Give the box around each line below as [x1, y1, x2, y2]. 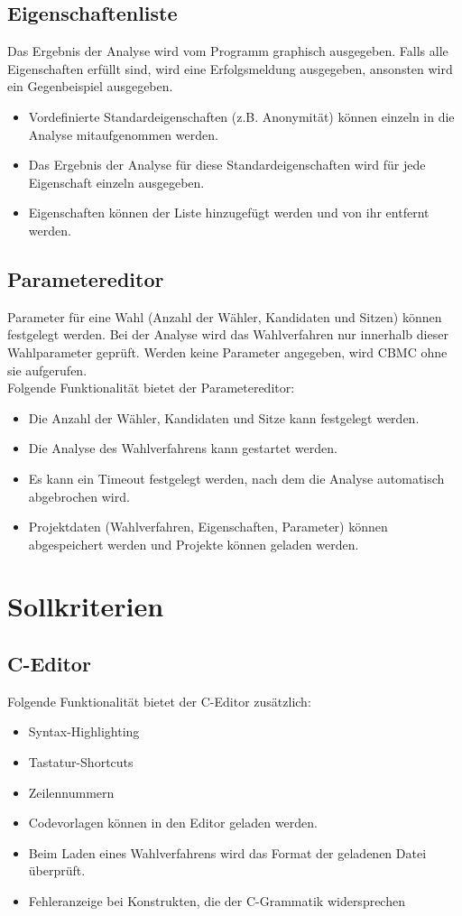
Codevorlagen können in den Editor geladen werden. [28, 813, 318, 832]
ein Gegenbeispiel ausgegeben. [7, 77, 173, 96]
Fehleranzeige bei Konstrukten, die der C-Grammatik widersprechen [28, 892, 405, 911]
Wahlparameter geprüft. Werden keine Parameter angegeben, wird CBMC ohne [7, 342, 448, 361]
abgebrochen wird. [28, 486, 130, 505]
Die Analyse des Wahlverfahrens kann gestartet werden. [28, 439, 337, 458]
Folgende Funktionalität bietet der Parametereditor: [7, 378, 295, 397]
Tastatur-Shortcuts [28, 753, 134, 772]
